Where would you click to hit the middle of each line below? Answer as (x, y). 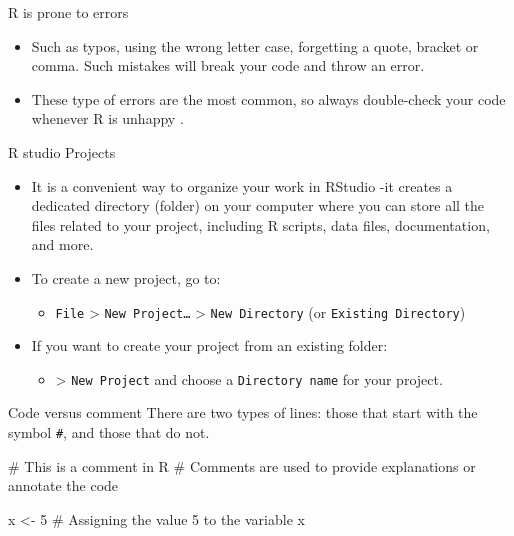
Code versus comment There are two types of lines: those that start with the (243, 412)
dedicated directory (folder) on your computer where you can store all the (258, 205)
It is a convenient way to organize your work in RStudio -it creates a (242, 185)
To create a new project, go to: (126, 277)
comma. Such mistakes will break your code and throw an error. (228, 65)
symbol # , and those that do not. (109, 432)
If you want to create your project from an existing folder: (209, 345)
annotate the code (63, 485)
